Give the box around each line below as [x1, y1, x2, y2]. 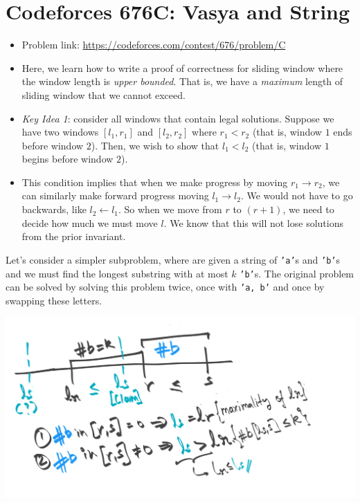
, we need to [282, 202, 334, 217]
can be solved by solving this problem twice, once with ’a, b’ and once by [6, 280, 325, 294]
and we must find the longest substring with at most [6, 266, 228, 280]
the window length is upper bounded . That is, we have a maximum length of [21, 74, 343, 89]
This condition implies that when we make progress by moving [21, 174, 288, 189]
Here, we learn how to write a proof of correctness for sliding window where [21, 60, 343, 75]
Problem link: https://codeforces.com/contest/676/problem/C [21, 37, 286, 52]
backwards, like [21, 202, 87, 217]
